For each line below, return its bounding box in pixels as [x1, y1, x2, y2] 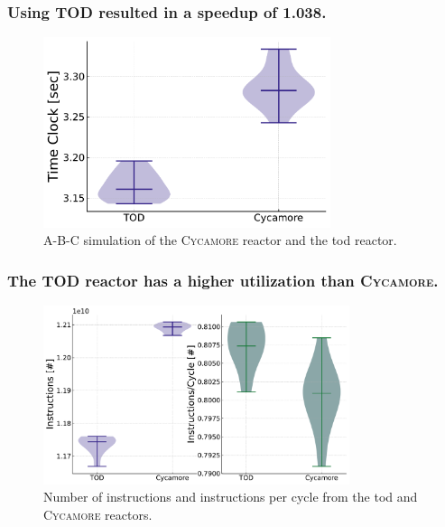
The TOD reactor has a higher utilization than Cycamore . [7, 268, 439, 291]
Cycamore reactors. [43, 505, 153, 524]
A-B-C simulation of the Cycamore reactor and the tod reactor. [43, 231, 397, 249]
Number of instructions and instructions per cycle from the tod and [43, 487, 418, 506]
